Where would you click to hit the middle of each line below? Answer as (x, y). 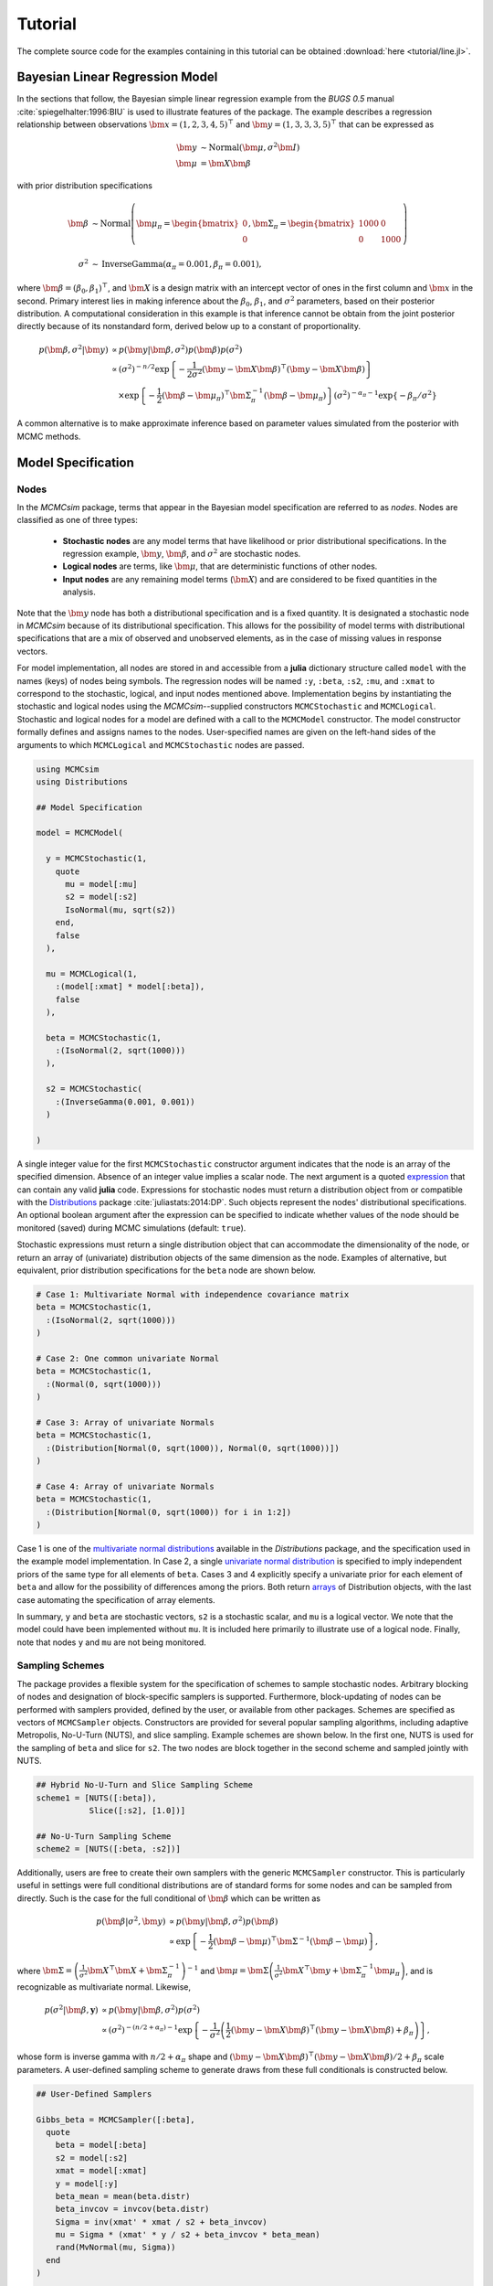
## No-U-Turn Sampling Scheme (104, 1836)
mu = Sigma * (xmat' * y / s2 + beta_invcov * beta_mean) (188, 2235)
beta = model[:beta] (101, 2145)
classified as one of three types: (78, 520)
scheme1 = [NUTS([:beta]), (96, 1798)
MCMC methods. (49, 436)
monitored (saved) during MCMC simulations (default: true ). (131, 1228)
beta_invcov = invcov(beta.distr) (132, 2209)
